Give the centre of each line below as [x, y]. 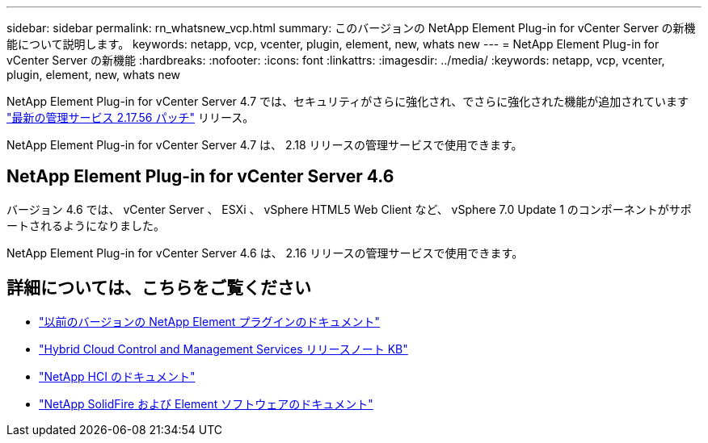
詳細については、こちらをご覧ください [159, 288]
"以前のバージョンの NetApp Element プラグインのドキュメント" [209, 321]
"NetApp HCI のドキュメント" [117, 376]
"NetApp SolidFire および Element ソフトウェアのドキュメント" [206, 403]
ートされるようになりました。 [86, 225]
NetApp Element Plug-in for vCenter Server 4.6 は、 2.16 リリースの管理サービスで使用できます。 [265, 253]
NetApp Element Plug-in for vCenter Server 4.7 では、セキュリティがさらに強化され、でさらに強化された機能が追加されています [348, 101]
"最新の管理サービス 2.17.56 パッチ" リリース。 [131, 117]
